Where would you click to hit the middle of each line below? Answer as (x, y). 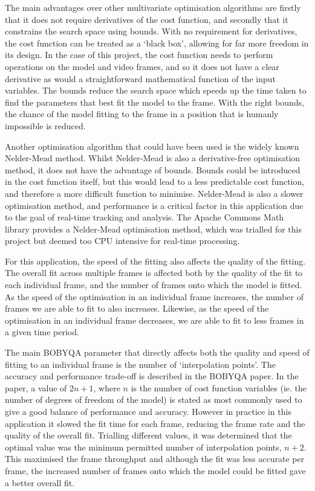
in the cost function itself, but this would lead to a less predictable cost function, (155, 181)
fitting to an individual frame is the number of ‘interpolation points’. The (140, 364)
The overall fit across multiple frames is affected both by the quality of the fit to (154, 273)
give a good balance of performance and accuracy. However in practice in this (148, 411)
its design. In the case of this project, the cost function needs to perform (139, 55)
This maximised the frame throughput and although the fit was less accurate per (155, 459)
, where (107, 387)
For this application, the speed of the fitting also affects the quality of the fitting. (155, 261)
